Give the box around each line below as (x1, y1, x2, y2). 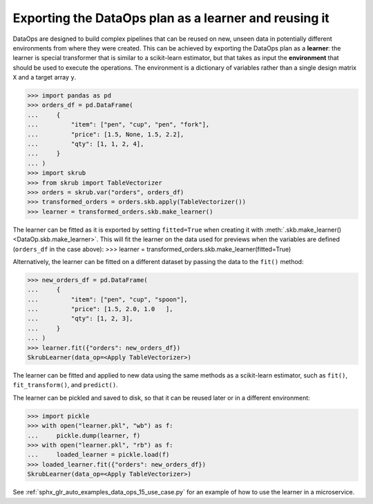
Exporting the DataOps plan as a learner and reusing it (12, 10, 329, 26)
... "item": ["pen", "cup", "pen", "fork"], (27, 121, 210, 129)
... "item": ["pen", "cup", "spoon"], (27, 295, 188, 304)
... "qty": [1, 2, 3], (27, 315, 134, 323)
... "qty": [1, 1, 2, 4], (27, 140, 144, 148)
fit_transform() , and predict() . (12, 381, 118, 389)
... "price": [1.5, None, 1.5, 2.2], (27, 130, 184, 138)
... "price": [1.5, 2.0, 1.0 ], (27, 305, 173, 313)
